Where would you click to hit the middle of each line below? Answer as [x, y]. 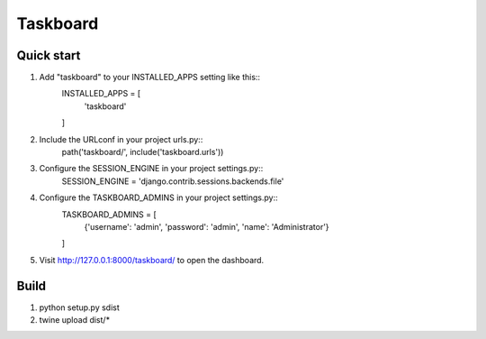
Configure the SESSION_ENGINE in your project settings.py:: [151, 169]
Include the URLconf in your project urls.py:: [121, 139]
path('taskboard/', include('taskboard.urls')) [143, 152]
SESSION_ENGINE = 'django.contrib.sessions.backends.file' [173, 181]
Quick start [49, 55]
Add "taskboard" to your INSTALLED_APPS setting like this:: [150, 78]
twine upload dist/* [75, 320]
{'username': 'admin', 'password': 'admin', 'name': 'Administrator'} [207, 226]
